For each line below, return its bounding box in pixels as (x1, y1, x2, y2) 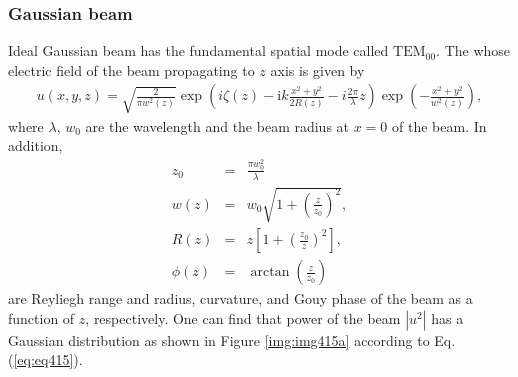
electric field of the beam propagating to (8, 59, 255, 80)
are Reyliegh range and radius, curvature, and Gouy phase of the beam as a (8, 288, 473, 309)
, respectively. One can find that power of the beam (85, 307, 401, 328)
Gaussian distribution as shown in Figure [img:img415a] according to (8, 329, 430, 350)
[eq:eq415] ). (13, 349, 83, 370)
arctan (250, 265, 290, 280)
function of (8, 307, 75, 328)
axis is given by (270, 59, 365, 80)
